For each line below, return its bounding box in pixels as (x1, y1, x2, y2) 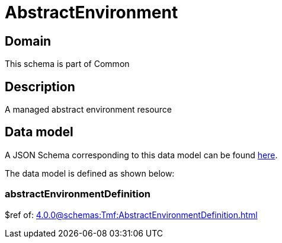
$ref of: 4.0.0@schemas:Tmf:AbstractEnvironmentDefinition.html (5, 209, 258, 220)
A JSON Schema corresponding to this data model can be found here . (5, 149, 278, 160)
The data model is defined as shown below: (5, 168, 175, 178)
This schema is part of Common (5, 59, 130, 69)
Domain (5, 33, 52, 49)
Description (5, 79, 75, 94)
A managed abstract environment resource (5, 104, 172, 115)
